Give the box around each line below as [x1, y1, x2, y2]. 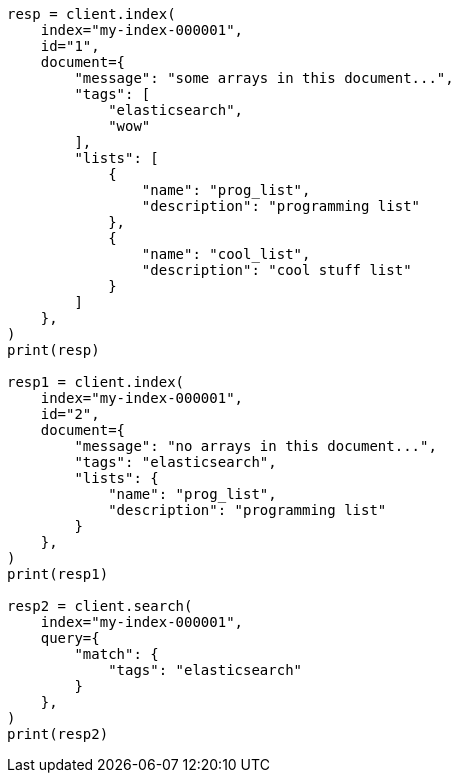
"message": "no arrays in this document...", [74, 438, 437, 454]
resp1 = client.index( [7, 374, 185, 390]
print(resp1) [7, 566, 109, 582]
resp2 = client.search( [7, 598, 193, 614]
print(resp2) [7, 726, 109, 742]
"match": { [74, 646, 159, 662]
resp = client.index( [7, 6, 176, 22]
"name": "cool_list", [141, 246, 311, 262]
